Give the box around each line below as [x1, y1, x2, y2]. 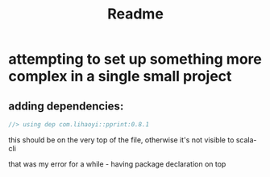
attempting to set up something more [8, 50, 262, 68]
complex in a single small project [8, 68, 232, 85]
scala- [235, 134, 257, 145]
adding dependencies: [8, 99, 124, 113]
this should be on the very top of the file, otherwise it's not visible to [8, 134, 235, 145]
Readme [107, 5, 164, 23]
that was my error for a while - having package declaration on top [8, 158, 226, 169]
